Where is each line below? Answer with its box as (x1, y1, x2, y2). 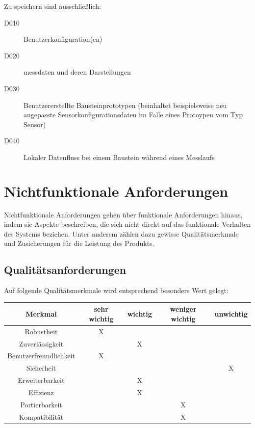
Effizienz (28, 387, 54, 397)
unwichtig (214, 309, 248, 319)
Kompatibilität (19, 411, 64, 422)
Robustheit (25, 326, 58, 336)
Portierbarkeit (20, 399, 62, 409)
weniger (170, 304, 197, 314)
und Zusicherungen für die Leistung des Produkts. (4, 238, 154, 248)
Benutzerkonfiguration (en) (24, 34, 102, 44)
